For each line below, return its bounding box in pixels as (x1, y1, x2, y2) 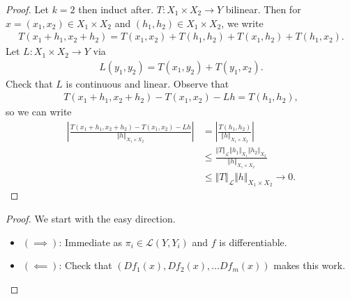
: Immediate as (59, 234, 123, 249)
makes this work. (273, 258, 346, 273)
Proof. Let (6, 2, 49, 16)
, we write (221, 15, 264, 30)
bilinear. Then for (225, 2, 301, 16)
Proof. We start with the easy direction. (6, 211, 176, 225)
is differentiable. (219, 234, 287, 249)
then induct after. (78, 2, 154, 16)
